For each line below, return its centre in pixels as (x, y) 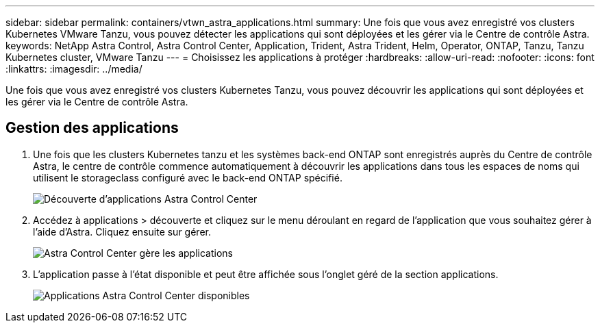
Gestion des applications (92, 128)
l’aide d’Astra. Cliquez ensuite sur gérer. (122, 231)
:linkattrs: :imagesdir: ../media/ (74, 69)
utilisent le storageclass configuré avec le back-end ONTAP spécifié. (188, 177)
